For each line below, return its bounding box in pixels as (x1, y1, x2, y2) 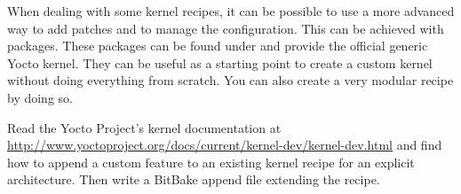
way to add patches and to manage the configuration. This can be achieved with (7, 19, 444, 37)
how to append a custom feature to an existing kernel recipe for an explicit (7, 152, 415, 171)
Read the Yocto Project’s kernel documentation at (7, 118, 282, 136)
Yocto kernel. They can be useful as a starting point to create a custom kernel (7, 53, 433, 72)
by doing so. (7, 88, 73, 106)
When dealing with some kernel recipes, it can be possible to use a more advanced (7, 2, 455, 19)
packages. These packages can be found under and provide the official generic (7, 36, 428, 55)
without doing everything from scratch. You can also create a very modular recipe (7, 71, 454, 89)
